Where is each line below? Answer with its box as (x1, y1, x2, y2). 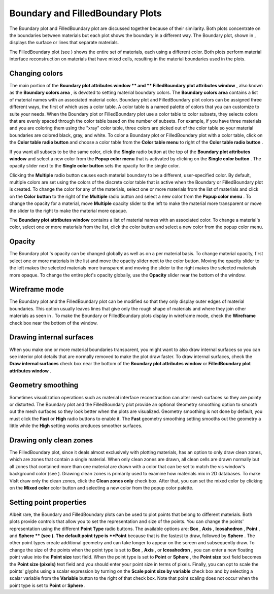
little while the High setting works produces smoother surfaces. (9, 423, 143, 429)
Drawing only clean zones (9, 436, 93, 444)
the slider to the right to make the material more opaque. (9, 207, 127, 214)
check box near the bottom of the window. (9, 320, 98, 326)
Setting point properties (9, 498, 87, 507)
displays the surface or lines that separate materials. (9, 40, 119, 46)
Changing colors (9, 69, 63, 78)
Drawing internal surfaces (9, 333, 94, 342)
